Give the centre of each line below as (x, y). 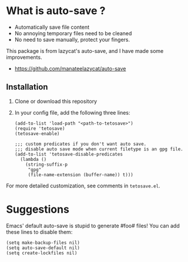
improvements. (24, 57)
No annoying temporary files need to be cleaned (73, 33)
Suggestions (38, 209)
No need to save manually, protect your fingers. (72, 39)
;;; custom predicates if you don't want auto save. (80, 144)
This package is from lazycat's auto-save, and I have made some (85, 51)
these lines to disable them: (39, 232)
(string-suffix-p (46, 164)
